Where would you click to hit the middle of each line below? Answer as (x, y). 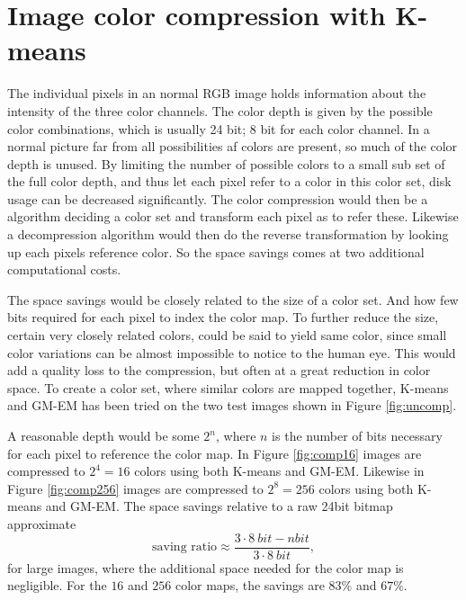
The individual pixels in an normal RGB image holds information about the (217, 93)
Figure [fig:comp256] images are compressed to (135, 488)
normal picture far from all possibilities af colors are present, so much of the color (233, 146)
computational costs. (64, 269)
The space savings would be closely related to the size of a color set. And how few (233, 299)
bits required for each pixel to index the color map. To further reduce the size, (223, 317)
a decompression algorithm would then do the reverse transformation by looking (228, 234)
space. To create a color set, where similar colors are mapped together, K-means (228, 387)
